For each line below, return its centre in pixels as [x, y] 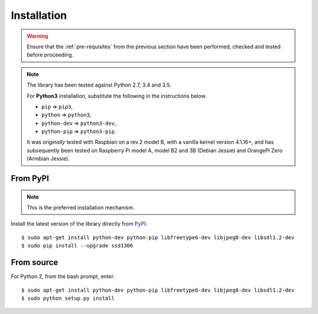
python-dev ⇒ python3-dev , [79, 123]
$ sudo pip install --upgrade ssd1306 [77, 246]
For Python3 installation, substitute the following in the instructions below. [117, 96]
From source [34, 262]
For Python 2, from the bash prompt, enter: [63, 276]
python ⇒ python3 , [66, 115]
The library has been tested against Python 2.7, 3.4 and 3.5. [99, 85]
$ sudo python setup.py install [68, 298]
